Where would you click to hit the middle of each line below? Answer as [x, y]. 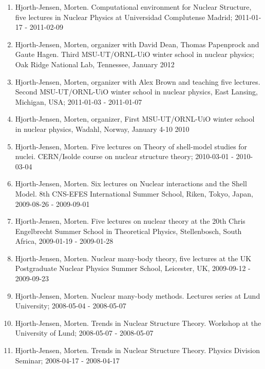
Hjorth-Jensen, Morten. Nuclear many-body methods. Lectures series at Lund [138, 295]
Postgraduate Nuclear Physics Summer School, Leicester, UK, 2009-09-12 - [133, 268]
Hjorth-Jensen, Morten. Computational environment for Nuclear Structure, [133, 7]
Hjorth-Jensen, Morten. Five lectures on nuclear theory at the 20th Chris [130, 221]
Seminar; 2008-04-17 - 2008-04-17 [67, 360]
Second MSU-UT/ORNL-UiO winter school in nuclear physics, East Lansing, [136, 92]
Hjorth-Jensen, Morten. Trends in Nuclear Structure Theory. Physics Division [137, 350]
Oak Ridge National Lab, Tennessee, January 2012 [95, 64]
